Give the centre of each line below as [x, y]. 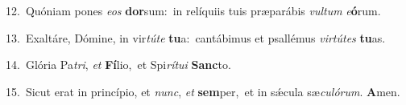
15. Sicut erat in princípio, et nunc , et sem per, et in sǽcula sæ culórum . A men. [203, 91]
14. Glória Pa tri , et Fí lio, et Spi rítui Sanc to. [118, 65]
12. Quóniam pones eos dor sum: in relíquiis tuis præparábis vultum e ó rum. [193, 10]
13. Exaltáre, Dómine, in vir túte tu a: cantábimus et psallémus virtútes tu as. [196, 37]
